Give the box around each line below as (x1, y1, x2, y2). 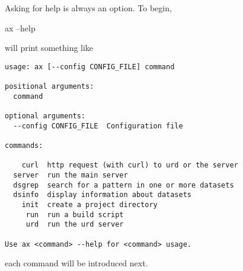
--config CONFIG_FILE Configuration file (13, 121, 183, 130)
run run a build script (25, 210, 124, 219)
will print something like (5, 41, 94, 54)
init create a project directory (21, 200, 158, 209)
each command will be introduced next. (5, 257, 148, 269)
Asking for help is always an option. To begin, (5, 2, 172, 14)
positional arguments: (5, 82, 94, 91)
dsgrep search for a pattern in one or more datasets (13, 180, 234, 189)
